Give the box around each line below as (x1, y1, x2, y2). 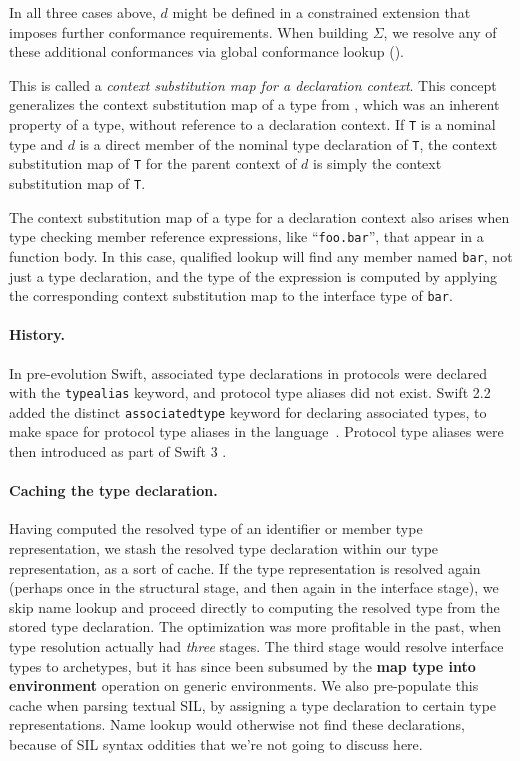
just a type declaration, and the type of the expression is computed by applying (9, 265, 498, 286)
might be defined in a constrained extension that (172, 2, 471, 22)
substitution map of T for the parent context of (9, 153, 297, 174)
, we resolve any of (383, 21, 497, 42)
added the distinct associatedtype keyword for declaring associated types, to (9, 401, 487, 422)
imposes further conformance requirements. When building (9, 21, 369, 42)
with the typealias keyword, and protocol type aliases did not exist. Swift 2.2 (9, 382, 491, 403)
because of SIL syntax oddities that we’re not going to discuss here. (9, 733, 423, 754)
